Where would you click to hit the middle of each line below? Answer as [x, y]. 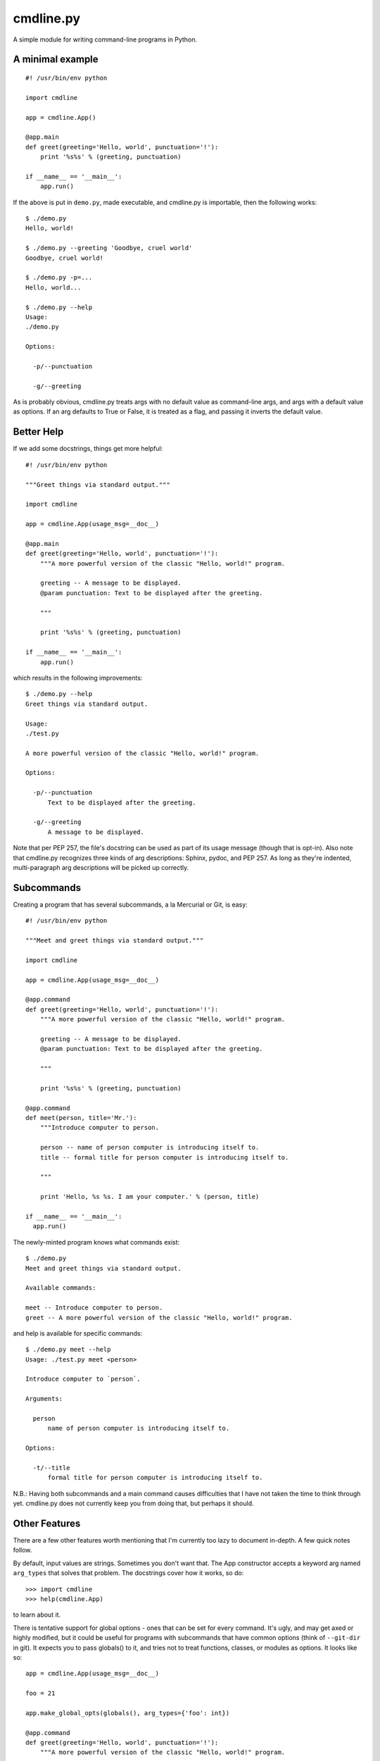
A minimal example [56, 60]
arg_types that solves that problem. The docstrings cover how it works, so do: [128, 1573]
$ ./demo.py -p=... [59, 278]
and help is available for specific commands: [78, 1333]
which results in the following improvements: [78, 678]
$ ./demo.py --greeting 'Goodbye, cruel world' [109, 248]
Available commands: [61, 1288]
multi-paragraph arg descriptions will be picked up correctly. [101, 867]
